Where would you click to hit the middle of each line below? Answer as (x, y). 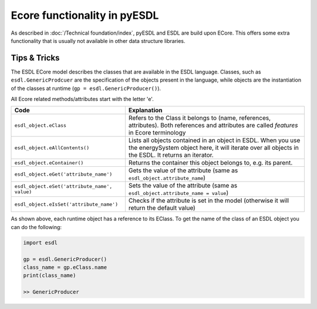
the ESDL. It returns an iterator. (171, 155)
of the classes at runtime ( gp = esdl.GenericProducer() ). (86, 88)
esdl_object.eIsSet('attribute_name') (66, 204)
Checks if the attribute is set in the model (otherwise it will (209, 201)
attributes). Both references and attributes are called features (213, 125)
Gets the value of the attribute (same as (183, 170)
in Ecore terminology (157, 133)
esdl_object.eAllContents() (52, 148)
